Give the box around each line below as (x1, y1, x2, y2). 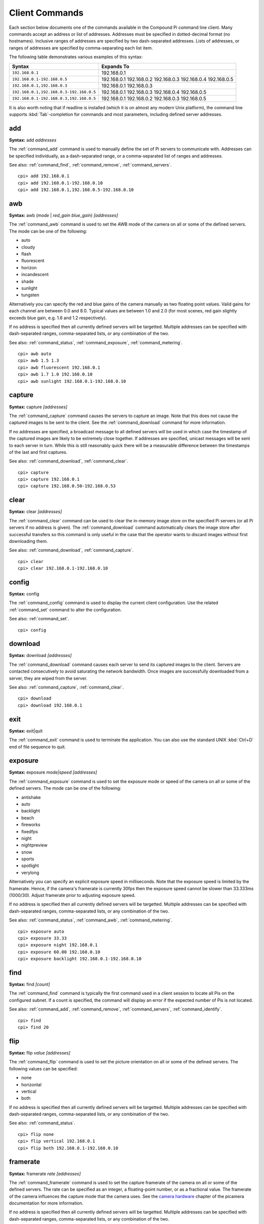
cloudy (21, 244, 35, 250)
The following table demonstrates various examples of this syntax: (9, 54, 143, 60)
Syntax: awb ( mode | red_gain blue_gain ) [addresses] (9, 212, 118, 218)
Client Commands (9, 7, 84, 18)
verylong (21, 870, 39, 875)
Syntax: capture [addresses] (9, 404, 68, 410)
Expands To (101, 63, 130, 70)
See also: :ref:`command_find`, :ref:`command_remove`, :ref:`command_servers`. (9, 162, 172, 167)
